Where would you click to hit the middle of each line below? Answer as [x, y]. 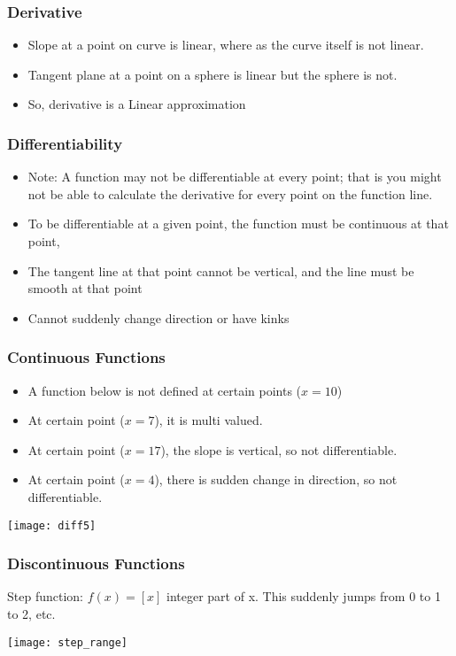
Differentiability [65, 143]
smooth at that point [85, 288]
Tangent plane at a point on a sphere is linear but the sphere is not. [213, 74]
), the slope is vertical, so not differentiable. [279, 449]
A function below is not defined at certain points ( [165, 390]
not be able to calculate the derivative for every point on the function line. [230, 193]
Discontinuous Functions [96, 563]
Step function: [45, 596]
